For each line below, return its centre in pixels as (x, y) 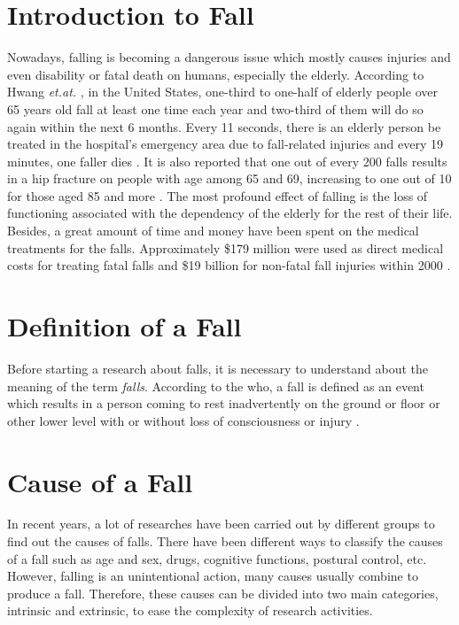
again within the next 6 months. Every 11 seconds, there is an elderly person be (224, 126)
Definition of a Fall (124, 326)
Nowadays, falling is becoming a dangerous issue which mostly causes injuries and (229, 57)
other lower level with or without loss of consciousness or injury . (183, 420)
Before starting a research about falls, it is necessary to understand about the (218, 368)
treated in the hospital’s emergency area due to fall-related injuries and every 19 (226, 144)
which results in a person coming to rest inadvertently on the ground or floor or (224, 403)
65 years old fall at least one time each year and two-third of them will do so (215, 108)
